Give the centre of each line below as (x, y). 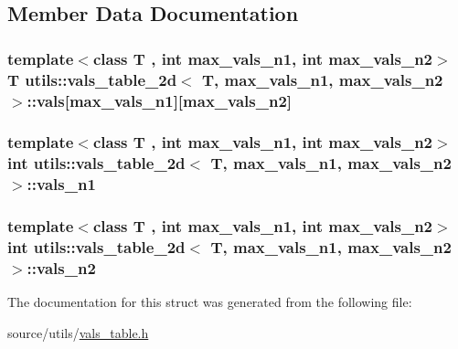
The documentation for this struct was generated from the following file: (210, 302)
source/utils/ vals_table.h (78, 332)
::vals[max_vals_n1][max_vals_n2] (160, 100)
